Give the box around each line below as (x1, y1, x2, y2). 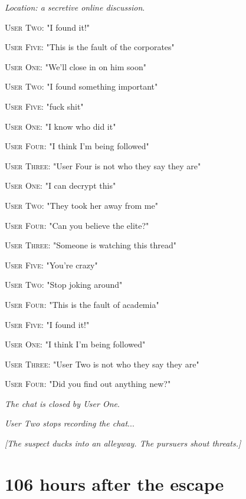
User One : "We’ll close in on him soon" (5, 60, 146, 73)
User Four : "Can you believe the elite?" (5, 219, 149, 231)
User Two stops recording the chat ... (5, 417, 135, 429)
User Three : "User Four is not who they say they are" (5, 159, 201, 172)
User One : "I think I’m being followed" (5, 338, 146, 350)
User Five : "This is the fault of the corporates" (5, 41, 175, 53)
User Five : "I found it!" (5, 318, 90, 330)
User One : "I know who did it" (5, 120, 116, 132)
